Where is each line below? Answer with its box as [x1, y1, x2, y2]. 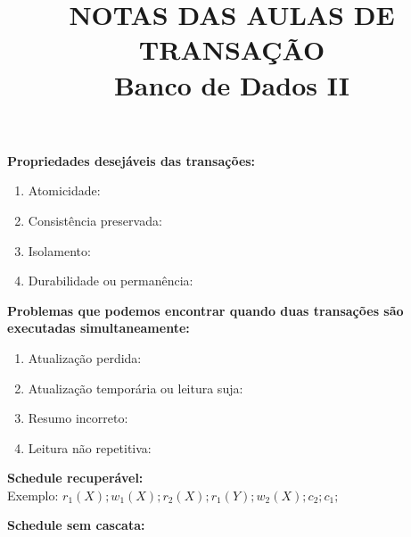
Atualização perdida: [28, 348, 142, 367]
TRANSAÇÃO [138, 31, 325, 68]
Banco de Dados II [113, 66, 350, 103]
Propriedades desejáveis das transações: [7, 151, 256, 169]
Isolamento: [28, 241, 91, 260]
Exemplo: [7, 485, 59, 504]
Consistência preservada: [28, 211, 162, 229]
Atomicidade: [28, 181, 101, 200]
